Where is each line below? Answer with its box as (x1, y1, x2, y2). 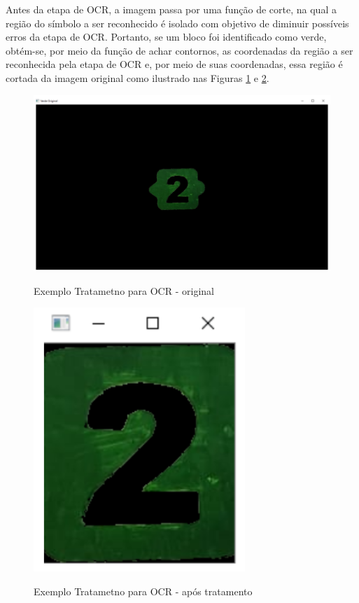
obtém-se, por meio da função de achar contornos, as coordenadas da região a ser (6, 43, 353, 57)
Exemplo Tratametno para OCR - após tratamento (34, 583, 253, 598)
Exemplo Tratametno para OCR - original (34, 283, 214, 298)
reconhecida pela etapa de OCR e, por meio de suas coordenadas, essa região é (6, 57, 343, 71)
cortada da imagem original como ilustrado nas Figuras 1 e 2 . (6, 70, 269, 85)
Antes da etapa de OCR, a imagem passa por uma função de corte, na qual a (6, 2, 337, 16)
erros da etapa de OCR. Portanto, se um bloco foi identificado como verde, (6, 29, 327, 44)
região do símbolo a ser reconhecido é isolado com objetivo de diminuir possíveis (6, 15, 349, 30)
